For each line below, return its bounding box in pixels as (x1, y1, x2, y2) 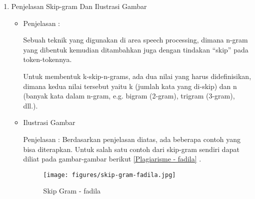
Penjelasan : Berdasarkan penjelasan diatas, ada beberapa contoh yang (23, 133, 241, 144)
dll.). (23, 100, 38, 110)
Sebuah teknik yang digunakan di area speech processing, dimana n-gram (23, 34, 248, 45)
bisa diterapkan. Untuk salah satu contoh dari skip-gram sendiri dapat (23, 143, 239, 154)
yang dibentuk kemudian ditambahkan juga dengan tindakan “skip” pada (23, 44, 248, 54)
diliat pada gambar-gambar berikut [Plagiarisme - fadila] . (23, 153, 201, 164)
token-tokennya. (23, 54, 72, 64)
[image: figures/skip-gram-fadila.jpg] (43, 171, 176, 178)
